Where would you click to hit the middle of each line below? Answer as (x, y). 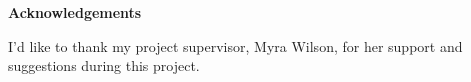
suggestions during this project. (104, 65)
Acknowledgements (75, 12)
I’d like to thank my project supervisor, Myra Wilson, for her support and (235, 45)
